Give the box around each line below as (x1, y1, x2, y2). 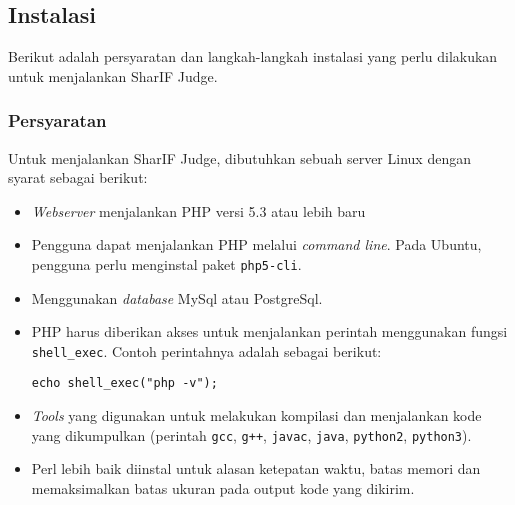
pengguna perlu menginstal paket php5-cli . (31, 253, 302, 274)
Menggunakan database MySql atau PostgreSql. (31, 287, 323, 308)
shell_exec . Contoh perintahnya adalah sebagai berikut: (31, 340, 382, 361)
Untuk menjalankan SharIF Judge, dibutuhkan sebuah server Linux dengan (8, 147, 471, 168)
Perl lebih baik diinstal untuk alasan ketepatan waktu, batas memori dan (31, 458, 481, 479)
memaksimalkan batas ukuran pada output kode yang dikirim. (31, 477, 415, 498)
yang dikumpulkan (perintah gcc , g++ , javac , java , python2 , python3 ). (31, 424, 472, 445)
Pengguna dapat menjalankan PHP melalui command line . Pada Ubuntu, (31, 234, 482, 255)
